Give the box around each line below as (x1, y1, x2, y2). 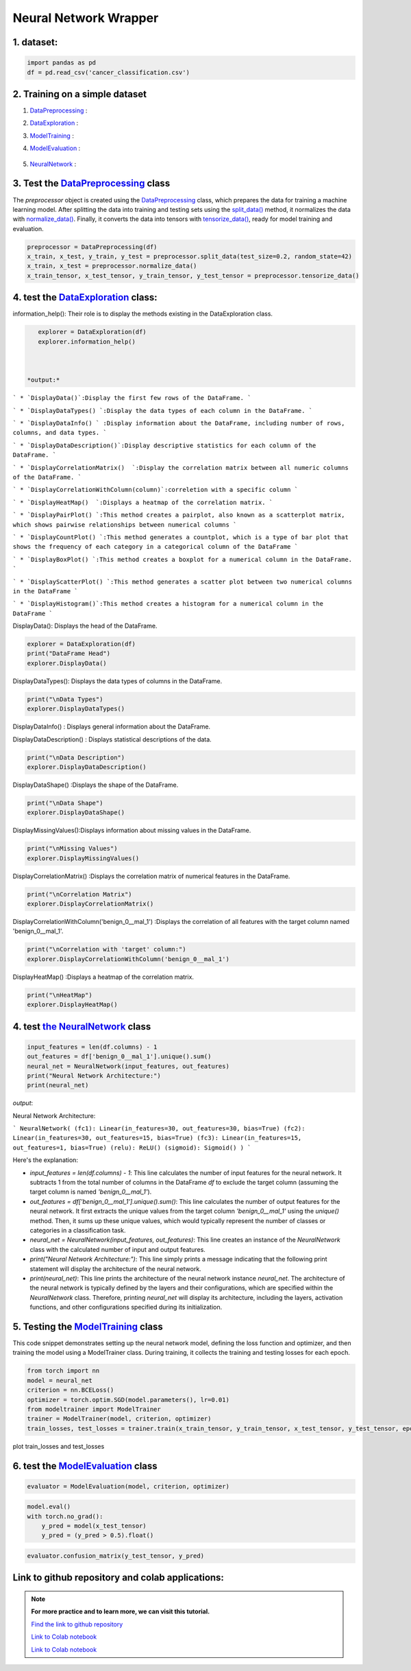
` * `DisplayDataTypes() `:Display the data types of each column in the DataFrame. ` (12, 407, 313, 414)
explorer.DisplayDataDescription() (27, 763, 147, 771)
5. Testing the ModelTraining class (12, 1320, 164, 1332)
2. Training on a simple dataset (12, 88, 147, 99)
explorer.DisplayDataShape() (27, 809, 125, 816)
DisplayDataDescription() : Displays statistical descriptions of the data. (12, 735, 212, 744)
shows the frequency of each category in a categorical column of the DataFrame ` (12, 543, 298, 551)
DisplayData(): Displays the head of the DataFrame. (12, 621, 158, 630)
